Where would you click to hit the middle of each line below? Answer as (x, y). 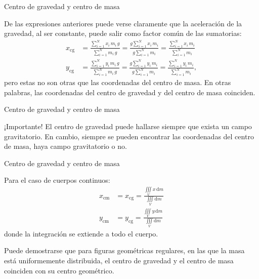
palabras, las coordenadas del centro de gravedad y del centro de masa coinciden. (130, 92)
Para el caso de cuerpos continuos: (57, 180)
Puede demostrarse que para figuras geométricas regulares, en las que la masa (124, 250)
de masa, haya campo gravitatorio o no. (66, 146)
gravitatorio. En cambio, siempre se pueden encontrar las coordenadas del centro (129, 136)
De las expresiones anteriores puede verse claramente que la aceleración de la (123, 23)
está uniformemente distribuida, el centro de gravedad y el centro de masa (119, 260)
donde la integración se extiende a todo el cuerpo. (81, 233)
